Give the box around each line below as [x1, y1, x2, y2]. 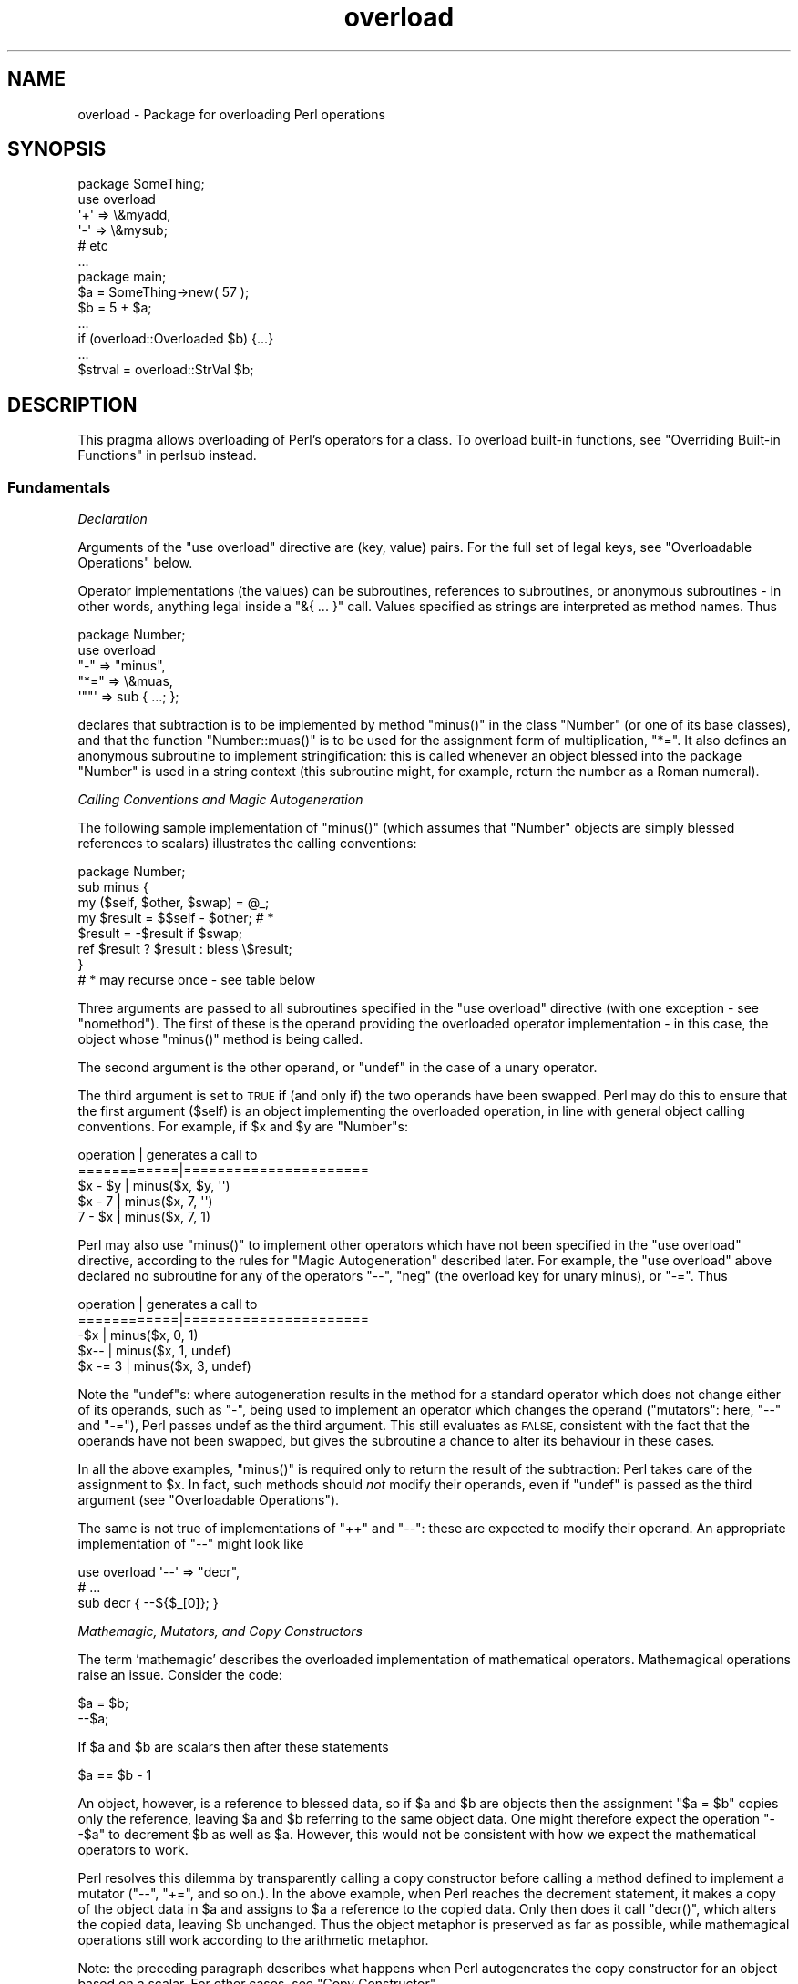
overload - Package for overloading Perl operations [77, 106, 385, 122]
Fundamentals [7, 477, 111, 496]
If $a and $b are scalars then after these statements [77, 1739, 389, 1755]
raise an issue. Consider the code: [77, 1667, 282, 1683]
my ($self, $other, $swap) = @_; [77, 895, 270, 911]
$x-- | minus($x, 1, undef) [77, 1343, 231, 1359]
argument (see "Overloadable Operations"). [77, 1492, 340, 1508]
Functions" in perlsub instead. [77, 447, 257, 464]
